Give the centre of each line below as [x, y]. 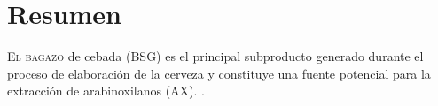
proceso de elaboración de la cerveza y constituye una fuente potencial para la [219, 73]
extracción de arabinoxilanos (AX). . [106, 91]
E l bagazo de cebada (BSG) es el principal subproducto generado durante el [215, 56]
